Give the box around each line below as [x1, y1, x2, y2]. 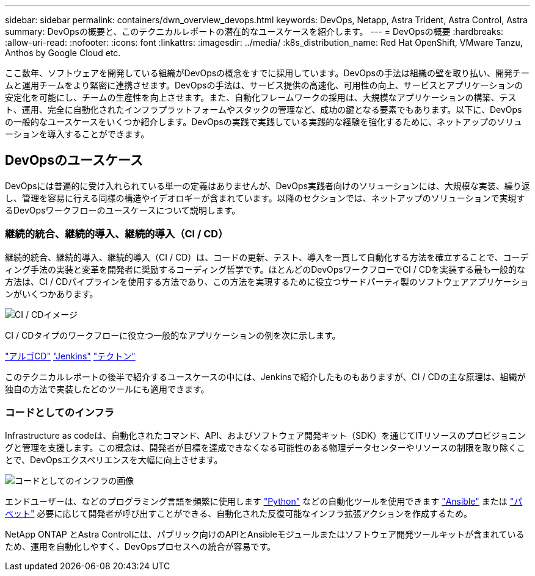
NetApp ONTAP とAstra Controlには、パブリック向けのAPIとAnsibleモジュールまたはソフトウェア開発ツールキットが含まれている [5, 529, 525, 540]
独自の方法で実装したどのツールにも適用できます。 [5, 383, 209, 394]
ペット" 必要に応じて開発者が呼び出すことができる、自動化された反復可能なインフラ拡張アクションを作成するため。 [5, 508, 473, 519]
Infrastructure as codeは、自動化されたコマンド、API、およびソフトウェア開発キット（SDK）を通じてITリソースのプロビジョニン [5, 430, 526, 441]
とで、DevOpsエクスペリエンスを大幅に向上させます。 [5, 455, 223, 466]
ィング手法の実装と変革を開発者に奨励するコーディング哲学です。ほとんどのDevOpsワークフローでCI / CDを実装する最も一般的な [5, 264, 526, 275]
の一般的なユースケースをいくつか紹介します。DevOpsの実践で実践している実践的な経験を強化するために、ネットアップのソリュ [5, 117, 522, 127]
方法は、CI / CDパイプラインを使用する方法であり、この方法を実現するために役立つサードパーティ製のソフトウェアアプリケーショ [5, 276, 529, 287]
